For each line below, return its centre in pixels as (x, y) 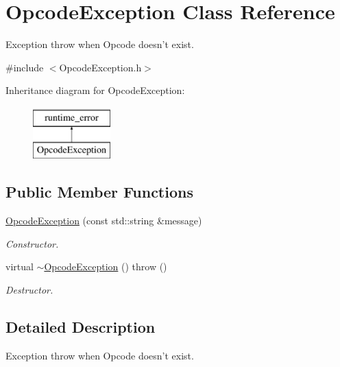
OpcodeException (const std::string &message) (104, 221)
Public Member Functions (99, 192)
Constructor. (32, 243)
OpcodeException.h (100, 67)
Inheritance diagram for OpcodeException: (95, 90)
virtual (20, 267)
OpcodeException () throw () (106, 267)
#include (25, 67)
